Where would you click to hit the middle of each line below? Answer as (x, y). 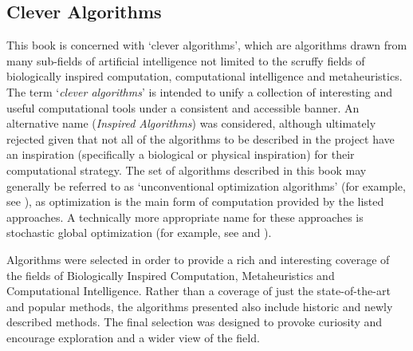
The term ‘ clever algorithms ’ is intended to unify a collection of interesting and (199, 91)
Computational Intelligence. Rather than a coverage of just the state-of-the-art (199, 291)
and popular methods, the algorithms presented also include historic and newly (200, 306)
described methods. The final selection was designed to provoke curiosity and (195, 322)
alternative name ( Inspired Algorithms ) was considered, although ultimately (191, 123)
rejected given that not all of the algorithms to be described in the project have (201, 138)
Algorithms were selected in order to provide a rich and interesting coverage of (198, 259)
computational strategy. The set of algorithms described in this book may (187, 170)
